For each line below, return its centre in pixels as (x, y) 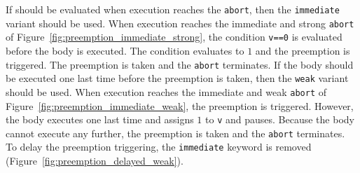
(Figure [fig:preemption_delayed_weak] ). (95, 161)
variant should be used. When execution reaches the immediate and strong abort (180, 23)
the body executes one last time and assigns (100, 119)
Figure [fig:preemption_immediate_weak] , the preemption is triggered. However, (180, 105)
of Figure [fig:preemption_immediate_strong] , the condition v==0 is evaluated (174, 37)
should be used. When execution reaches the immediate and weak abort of (166, 91)
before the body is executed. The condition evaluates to (125, 50)
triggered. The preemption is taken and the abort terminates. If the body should (180, 64)
